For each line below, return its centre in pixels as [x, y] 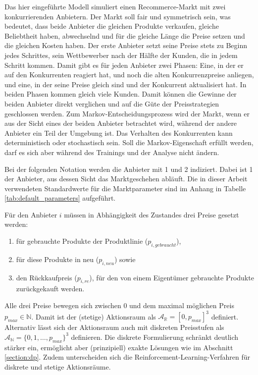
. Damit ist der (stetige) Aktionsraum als [94, 316]
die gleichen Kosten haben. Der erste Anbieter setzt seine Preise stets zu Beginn [126, 45]
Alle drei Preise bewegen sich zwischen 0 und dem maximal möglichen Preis [119, 305]
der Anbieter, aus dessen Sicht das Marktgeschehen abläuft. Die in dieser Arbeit [126, 179]
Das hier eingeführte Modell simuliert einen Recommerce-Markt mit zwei [115, 6]
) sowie [125, 259]
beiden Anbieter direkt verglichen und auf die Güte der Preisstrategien [112, 103]
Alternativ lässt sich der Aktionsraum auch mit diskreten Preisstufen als [114, 327]
